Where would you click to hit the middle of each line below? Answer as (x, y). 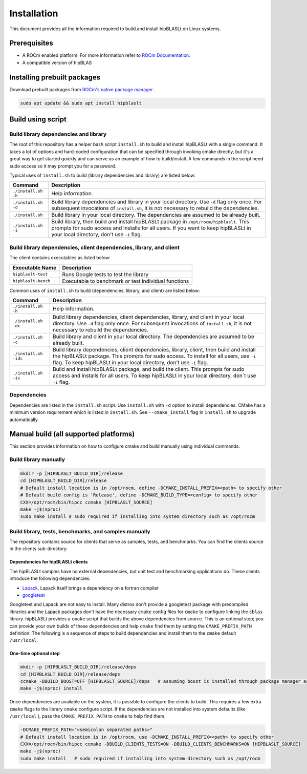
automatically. (24, 420)
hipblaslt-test (30, 274)
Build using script (38, 120)
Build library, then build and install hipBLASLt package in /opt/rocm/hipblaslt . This (150, 222)
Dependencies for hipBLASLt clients (49, 562)
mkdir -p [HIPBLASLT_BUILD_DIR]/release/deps (78, 667)
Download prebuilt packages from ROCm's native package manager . (82, 89)
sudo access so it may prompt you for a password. (63, 166)
